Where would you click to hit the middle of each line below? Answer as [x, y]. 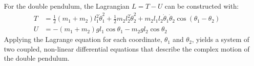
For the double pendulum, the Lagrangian [67, 6]
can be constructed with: [202, 6]
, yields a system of [221, 39]
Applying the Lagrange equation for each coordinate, [83, 39]
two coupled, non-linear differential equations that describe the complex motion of [127, 48]
